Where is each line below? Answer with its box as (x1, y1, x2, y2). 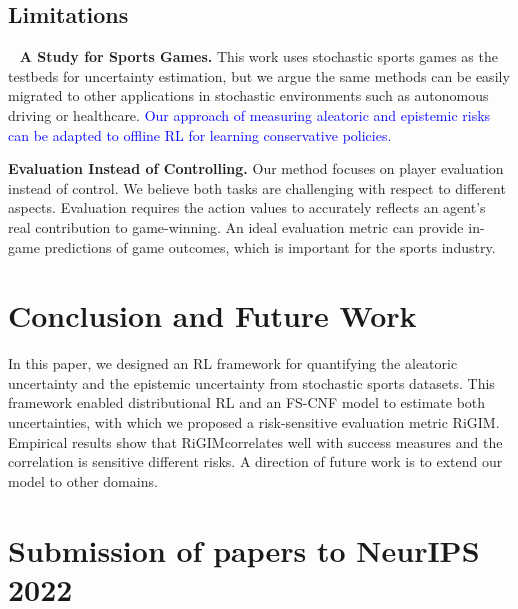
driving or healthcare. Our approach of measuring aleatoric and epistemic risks (8, 104, 491, 125)
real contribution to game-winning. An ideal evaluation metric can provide (8, 216, 464, 237)
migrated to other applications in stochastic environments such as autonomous (8, 85, 489, 106)
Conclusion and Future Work (8, 295, 417, 336)
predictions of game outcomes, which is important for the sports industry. (44, 236, 496, 257)
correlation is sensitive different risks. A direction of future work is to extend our (8, 451, 503, 472)
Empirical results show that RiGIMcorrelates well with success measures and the (8, 431, 503, 452)
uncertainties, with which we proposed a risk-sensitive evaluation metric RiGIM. (8, 412, 500, 433)
